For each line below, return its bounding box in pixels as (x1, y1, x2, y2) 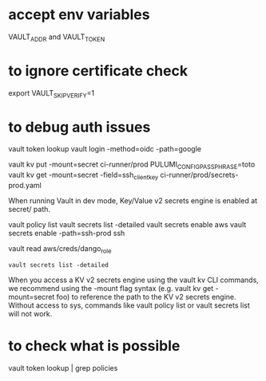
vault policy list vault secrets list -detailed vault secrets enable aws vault (8, 220, 247, 229)
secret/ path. (8, 205, 50, 214)
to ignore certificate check (8, 61, 189, 80)
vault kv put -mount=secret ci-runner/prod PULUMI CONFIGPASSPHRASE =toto (8, 159, 256, 171)
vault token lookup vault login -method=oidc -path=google (8, 144, 202, 154)
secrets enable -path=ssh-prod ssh (8, 229, 125, 238)
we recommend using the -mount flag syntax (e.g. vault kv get (8, 283, 214, 293)
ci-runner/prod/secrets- (160, 170, 239, 180)
